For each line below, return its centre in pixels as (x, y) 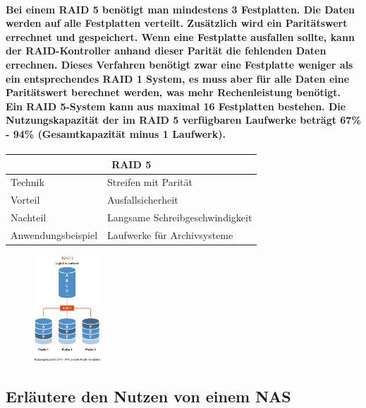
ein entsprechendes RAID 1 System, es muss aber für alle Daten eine (178, 78)
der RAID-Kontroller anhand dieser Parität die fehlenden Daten (166, 51)
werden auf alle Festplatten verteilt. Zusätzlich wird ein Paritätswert (177, 23)
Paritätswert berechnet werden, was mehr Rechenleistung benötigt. (173, 92)
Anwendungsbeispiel (54, 235)
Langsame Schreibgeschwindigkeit (180, 217)
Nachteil (29, 217)
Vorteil (25, 200)
